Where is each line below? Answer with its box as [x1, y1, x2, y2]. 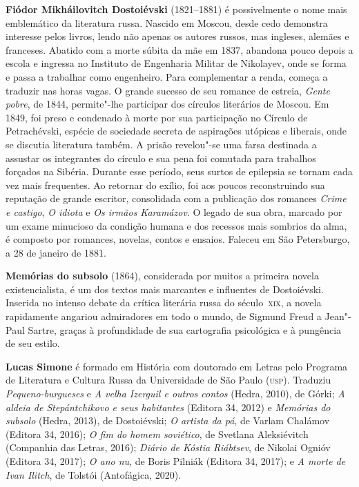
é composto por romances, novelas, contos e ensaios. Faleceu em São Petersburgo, [6, 232, 350, 246]
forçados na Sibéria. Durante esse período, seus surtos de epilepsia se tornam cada [6, 164, 353, 179]
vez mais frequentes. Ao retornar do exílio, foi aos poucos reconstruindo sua [6, 177, 325, 192]
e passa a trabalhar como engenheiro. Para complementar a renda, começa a [6, 69, 328, 83]
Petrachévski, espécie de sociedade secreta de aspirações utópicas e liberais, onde [6, 123, 347, 138]
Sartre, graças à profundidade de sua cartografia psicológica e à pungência [28, 322, 342, 337]
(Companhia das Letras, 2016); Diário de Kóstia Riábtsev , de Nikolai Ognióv [6, 440, 331, 455]
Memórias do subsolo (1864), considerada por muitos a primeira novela [6, 268, 319, 283]
